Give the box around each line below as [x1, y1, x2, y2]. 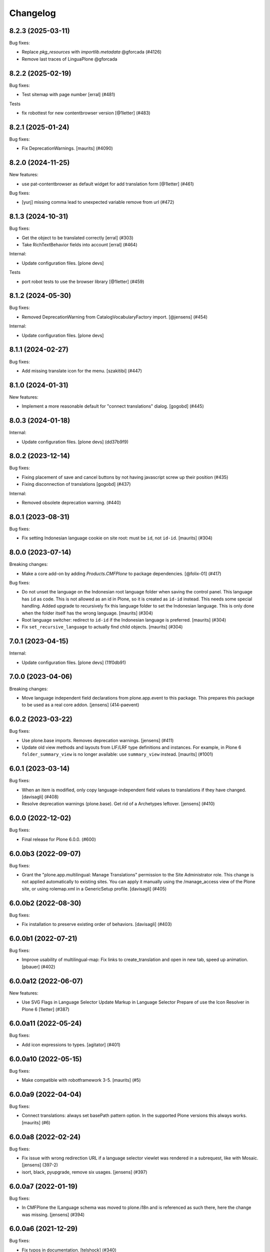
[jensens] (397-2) [21, 1162, 58, 1168]
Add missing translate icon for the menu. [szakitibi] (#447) [21, 368, 142, 374]
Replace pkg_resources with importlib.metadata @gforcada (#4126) [21, 49, 162, 55]
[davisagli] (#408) [21, 794, 59, 800]
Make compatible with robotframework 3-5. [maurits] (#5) [21, 1077, 141, 1083]
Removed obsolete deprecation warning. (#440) [21, 499, 121, 505]
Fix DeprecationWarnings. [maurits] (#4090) [21, 145, 113, 151]
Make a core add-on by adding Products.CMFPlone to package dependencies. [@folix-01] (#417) [21, 570, 221, 576]
